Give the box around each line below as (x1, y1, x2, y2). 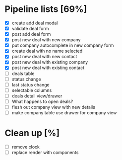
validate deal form (11, 26, 49, 31)
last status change (11, 81, 50, 87)
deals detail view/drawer (11, 93, 62, 99)
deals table (11, 71, 35, 77)
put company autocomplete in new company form (11, 42, 114, 48)
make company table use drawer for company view (11, 109, 117, 115)
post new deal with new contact (11, 54, 77, 60)
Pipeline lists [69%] (4, 3, 87, 15)
